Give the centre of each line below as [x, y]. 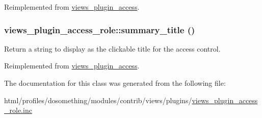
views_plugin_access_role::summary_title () [100, 29]
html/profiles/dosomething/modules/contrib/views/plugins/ [98, 100]
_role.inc [18, 110]
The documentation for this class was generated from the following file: [115, 83]
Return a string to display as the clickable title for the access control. [112, 48]
